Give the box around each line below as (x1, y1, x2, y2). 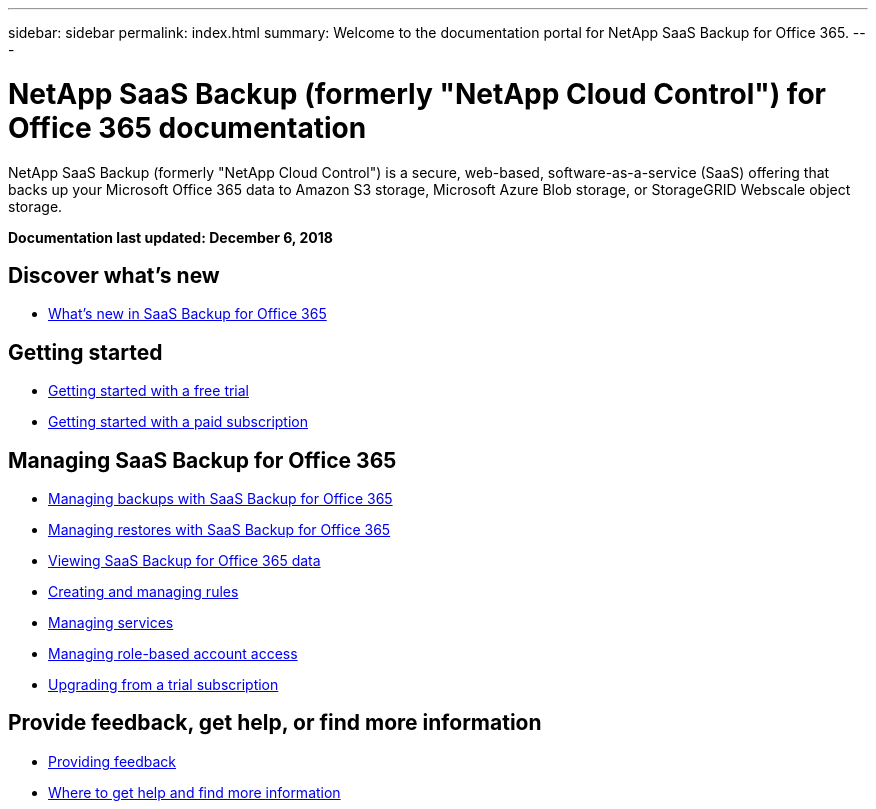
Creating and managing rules (48, 583, 239, 601)
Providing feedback (48, 752, 177, 770)
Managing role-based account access (48, 645, 298, 663)
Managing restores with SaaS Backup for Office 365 (48, 521, 391, 539)
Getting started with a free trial (48, 382, 250, 400)
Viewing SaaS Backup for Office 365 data (48, 552, 321, 570)
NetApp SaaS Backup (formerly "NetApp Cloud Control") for (8, 76, 826, 111)
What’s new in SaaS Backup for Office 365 (48, 305, 327, 323)
